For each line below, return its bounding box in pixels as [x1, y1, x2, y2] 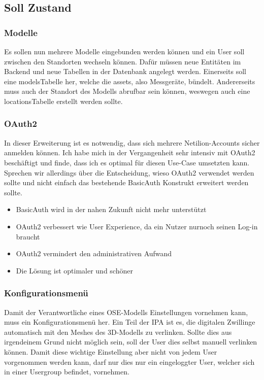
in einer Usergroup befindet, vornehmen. [4, 366, 129, 377]
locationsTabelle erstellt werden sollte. [4, 95, 123, 106]
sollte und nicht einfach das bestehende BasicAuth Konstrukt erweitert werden [4, 177, 249, 188]
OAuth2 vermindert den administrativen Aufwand [16, 248, 172, 259]
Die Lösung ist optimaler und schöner [16, 265, 133, 275]
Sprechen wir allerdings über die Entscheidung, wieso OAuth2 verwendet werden [4, 167, 254, 178]
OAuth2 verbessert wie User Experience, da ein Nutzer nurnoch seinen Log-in [16, 221, 258, 231]
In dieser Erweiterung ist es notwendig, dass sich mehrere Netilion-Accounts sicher [4, 137, 260, 148]
